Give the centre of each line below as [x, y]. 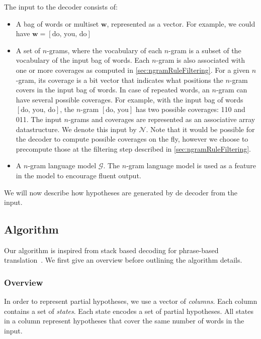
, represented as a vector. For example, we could [181, 23]
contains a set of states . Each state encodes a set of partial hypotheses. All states [129, 311]
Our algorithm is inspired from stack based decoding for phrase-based [111, 250]
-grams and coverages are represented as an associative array [162, 119]
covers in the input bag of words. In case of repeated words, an [113, 90]
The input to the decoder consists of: [61, 7]
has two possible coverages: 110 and [190, 109]
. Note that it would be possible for [200, 129]
